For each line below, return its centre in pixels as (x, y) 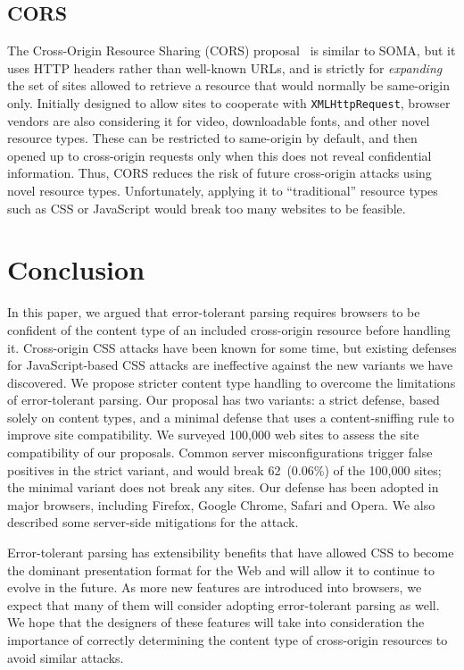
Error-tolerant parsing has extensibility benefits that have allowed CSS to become (231, 553)
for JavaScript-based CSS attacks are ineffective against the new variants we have (230, 365)
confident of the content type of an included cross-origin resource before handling (229, 329)
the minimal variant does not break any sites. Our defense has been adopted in (223, 487)
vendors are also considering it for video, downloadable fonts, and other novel (219, 120)
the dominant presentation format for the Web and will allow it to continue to (221, 569)
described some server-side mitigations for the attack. (153, 522)
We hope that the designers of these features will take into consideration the (216, 622)
